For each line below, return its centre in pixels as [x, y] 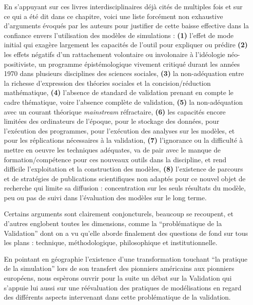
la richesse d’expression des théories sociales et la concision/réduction [107, 83]
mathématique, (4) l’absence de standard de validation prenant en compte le [119, 92]
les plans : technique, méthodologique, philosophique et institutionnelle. [111, 242]
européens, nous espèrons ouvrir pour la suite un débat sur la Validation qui [118, 278]
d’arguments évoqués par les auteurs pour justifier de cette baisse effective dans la [126, 26]
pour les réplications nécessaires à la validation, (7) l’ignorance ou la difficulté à [124, 140]
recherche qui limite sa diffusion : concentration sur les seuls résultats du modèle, [125, 188]
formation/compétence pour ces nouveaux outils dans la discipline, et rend [115, 159]
